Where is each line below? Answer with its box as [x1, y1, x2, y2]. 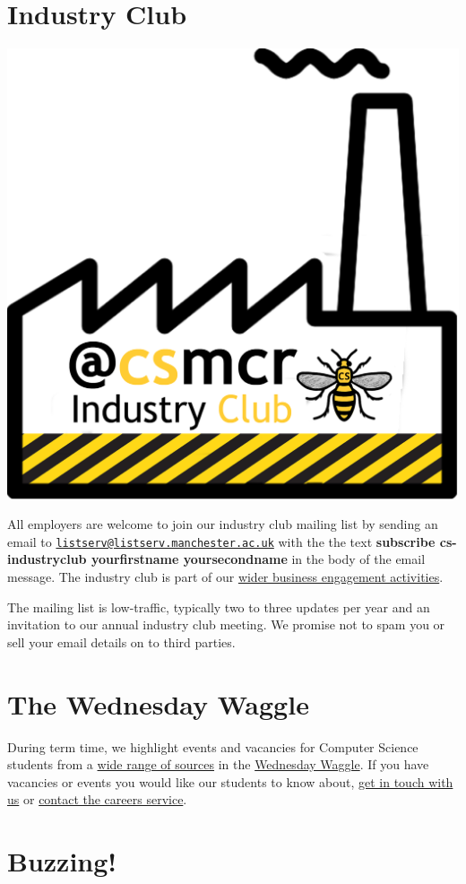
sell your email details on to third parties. [7, 632, 236, 651]
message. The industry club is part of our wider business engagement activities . [7, 568, 444, 586]
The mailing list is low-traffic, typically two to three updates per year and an [7, 597, 430, 616]
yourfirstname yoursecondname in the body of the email [91, 550, 426, 568]
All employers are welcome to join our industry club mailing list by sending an [7, 515, 438, 533]
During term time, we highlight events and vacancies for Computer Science [7, 737, 419, 756]
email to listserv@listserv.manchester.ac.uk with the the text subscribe [7, 532, 436, 550]
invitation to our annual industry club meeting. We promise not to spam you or [7, 615, 445, 634]
